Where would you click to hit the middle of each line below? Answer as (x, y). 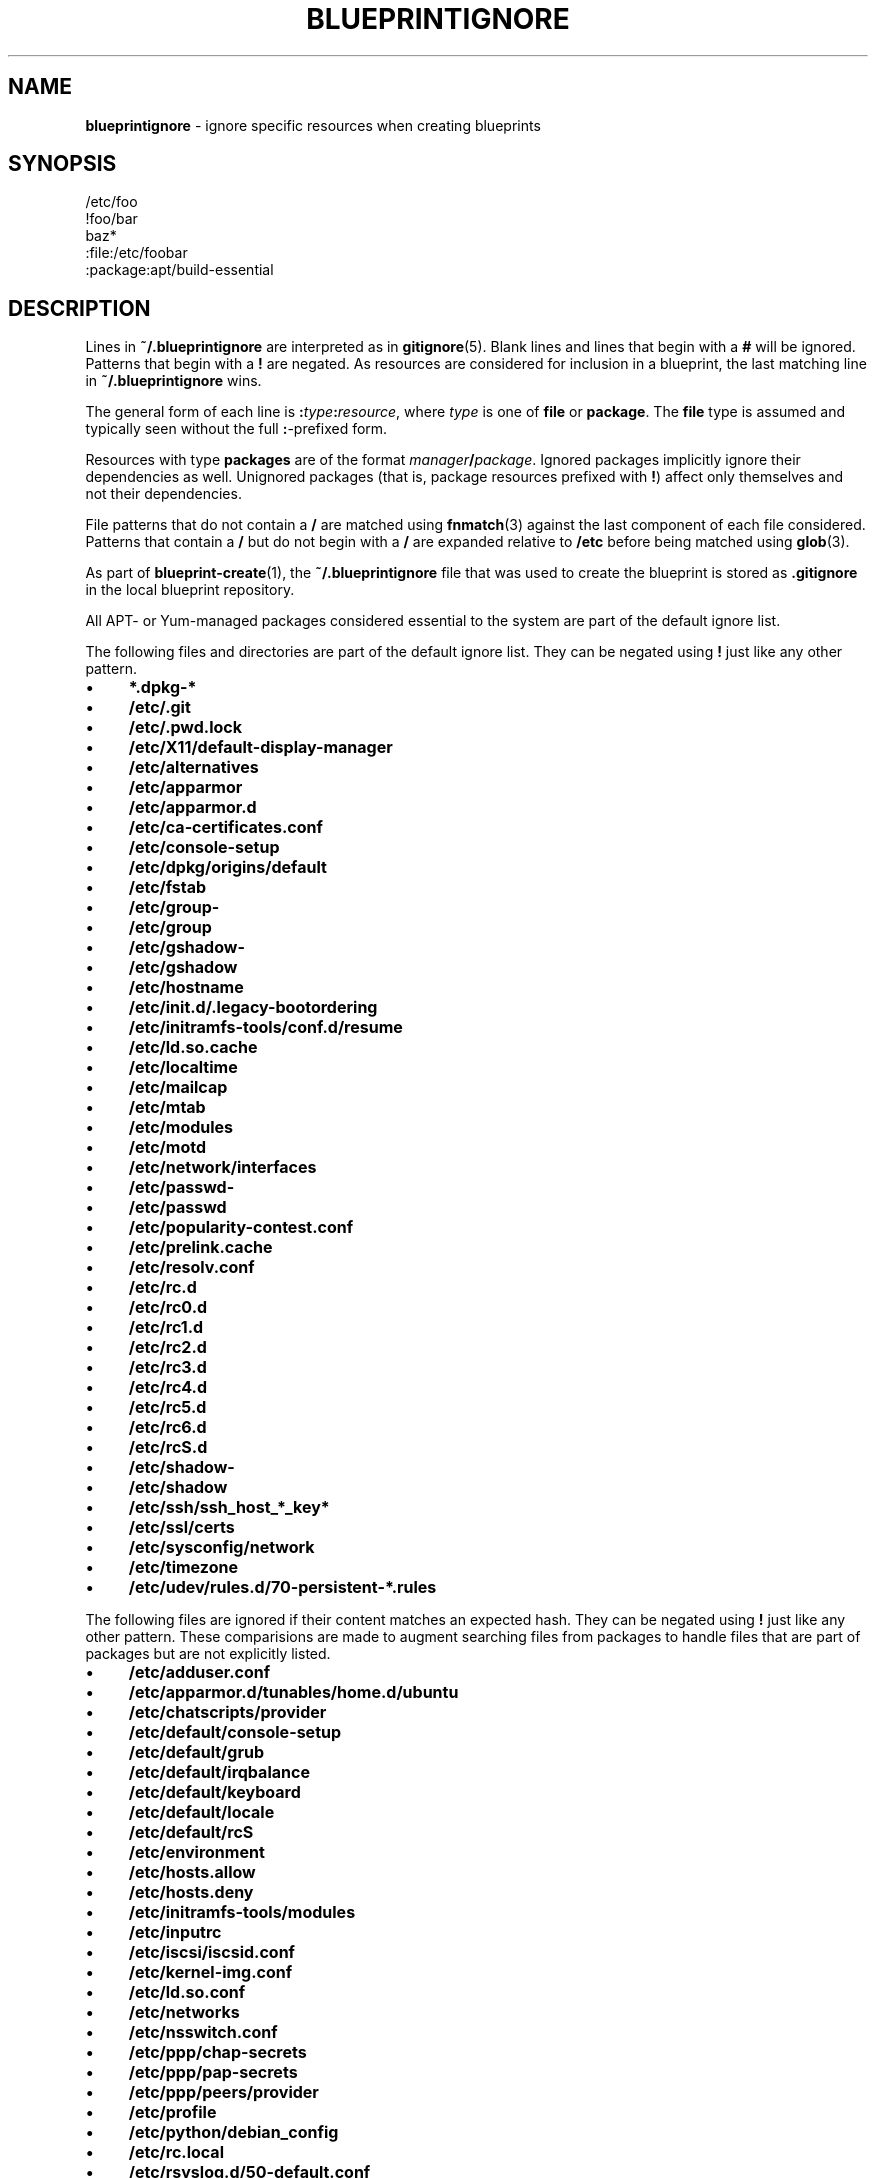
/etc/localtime (183, 1067)
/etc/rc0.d (168, 1307)
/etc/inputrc (175, 1932)
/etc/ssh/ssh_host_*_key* (229, 1507)
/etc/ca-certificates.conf (225, 827)
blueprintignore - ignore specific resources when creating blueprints (313, 125)
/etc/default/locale (201, 1812)
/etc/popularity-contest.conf (241, 1227)
